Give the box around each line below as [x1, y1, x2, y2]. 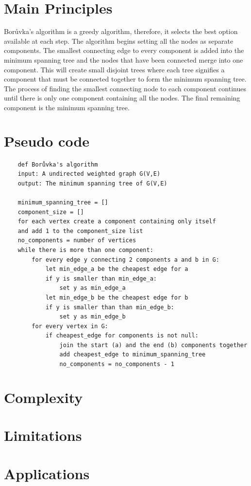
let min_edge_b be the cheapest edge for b [45, 294, 188, 301]
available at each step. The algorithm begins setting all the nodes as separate [4, 35, 234, 46]
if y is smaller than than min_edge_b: [45, 303, 174, 311]
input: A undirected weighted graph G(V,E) [17, 170, 161, 178]
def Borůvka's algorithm [17, 161, 98, 168]
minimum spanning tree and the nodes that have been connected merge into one [4, 54, 243, 65]
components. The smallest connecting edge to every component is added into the [4, 45, 244, 55]
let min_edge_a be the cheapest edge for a [45, 266, 188, 273]
